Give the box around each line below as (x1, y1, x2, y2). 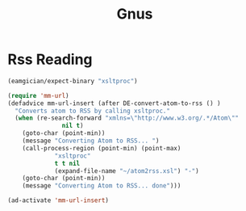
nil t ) (61, 122, 84, 130)
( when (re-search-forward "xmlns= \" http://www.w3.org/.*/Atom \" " (15, 114, 240, 122)
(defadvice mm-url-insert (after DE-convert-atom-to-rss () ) (7, 99, 221, 108)
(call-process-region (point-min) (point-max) (22, 144, 181, 152)
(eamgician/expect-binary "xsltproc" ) (7, 77, 138, 85)
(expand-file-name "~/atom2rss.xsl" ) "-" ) (54, 167, 199, 175)
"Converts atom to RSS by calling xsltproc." (15, 107, 171, 115)
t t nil (54, 159, 81, 167)
